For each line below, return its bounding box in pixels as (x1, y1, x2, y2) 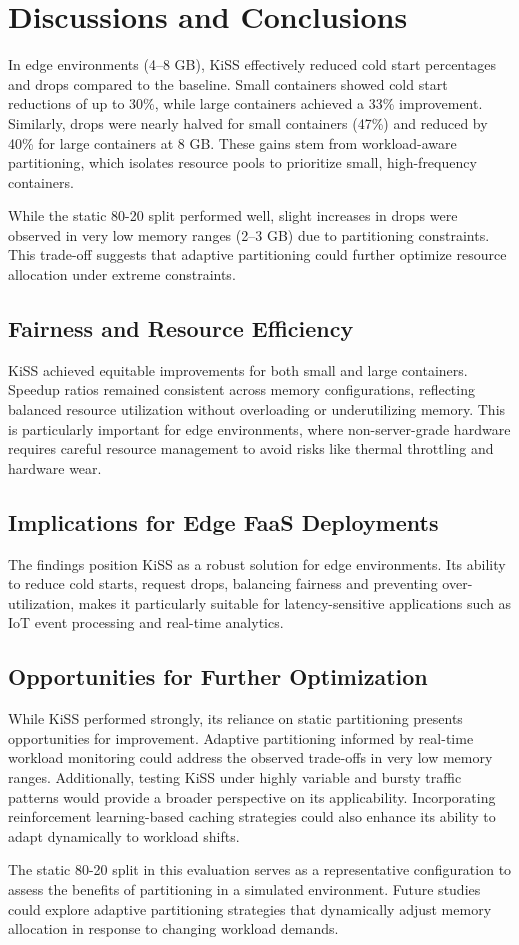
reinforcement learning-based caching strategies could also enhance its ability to (8, 806, 496, 827)
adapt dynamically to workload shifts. (8, 825, 240, 846)
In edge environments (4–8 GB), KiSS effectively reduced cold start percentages (8, 54, 496, 75)
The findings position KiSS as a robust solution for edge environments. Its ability (8, 553, 506, 574)
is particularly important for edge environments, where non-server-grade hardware (8, 418, 511, 439)
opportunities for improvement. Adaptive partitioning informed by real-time (8, 727, 474, 748)
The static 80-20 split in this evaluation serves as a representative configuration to (8, 859, 512, 880)
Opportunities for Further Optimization (8, 661, 428, 692)
